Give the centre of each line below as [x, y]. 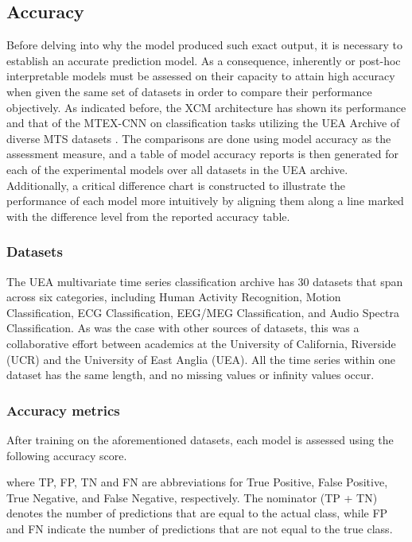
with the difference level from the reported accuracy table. [148, 216]
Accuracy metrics [63, 410]
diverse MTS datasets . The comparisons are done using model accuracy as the [199, 138]
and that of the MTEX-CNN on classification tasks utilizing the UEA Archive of [203, 123]
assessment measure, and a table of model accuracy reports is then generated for [203, 154]
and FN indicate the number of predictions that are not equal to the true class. [200, 528]
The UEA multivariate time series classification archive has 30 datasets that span [205, 281]
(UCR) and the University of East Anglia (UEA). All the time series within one [201, 359]
